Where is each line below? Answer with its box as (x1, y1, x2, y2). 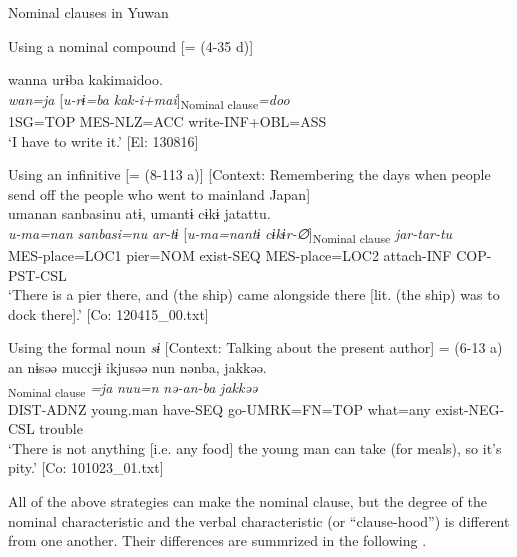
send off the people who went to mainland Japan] (8, 183, 311, 204)
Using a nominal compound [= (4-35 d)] (8, 35, 254, 56)
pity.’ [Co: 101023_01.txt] (8, 457, 164, 478)
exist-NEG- (435, 398, 505, 419)
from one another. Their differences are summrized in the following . (8, 530, 427, 551)
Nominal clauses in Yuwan (8, 2, 169, 22)
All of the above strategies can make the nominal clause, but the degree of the (8, 491, 487, 512)
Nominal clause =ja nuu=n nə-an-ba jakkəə (8, 376, 258, 400)
